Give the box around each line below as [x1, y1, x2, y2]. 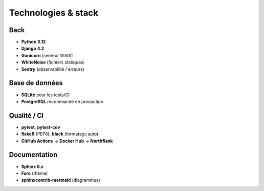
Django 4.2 [21, 45, 44, 51]
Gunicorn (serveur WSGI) [21, 52, 73, 58]
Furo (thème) [21, 170, 48, 176]
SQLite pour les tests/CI [21, 92, 70, 98]
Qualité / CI [9, 111, 44, 120]
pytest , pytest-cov [21, 124, 61, 130]
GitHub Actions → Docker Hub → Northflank [21, 138, 113, 144]
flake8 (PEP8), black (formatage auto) [21, 131, 99, 137]
